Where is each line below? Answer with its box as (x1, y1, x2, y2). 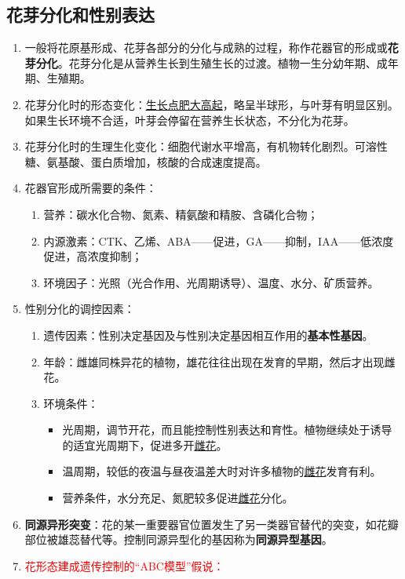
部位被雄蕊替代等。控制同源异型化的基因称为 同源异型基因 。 (24, 531, 333, 548)
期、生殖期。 (24, 70, 91, 86)
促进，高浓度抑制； (43, 248, 143, 264)
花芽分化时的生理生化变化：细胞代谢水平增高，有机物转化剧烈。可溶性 (24, 138, 388, 155)
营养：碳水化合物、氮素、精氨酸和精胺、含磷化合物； (43, 206, 319, 222)
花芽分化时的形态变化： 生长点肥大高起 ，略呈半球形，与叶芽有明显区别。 (24, 96, 399, 112)
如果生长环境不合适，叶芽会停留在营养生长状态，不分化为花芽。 (24, 111, 355, 128)
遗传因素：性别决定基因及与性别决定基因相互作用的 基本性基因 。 (43, 326, 374, 343)
